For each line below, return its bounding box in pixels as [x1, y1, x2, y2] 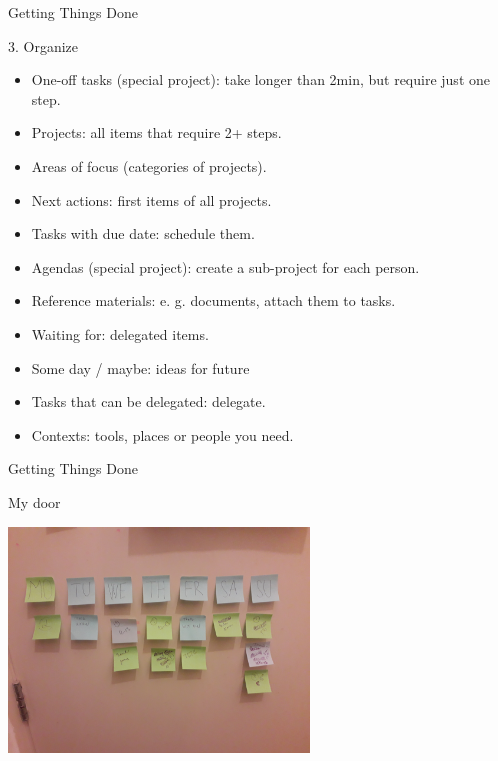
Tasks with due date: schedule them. [31, 223, 255, 244]
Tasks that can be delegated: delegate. [31, 391, 266, 412]
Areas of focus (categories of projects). [31, 155, 267, 176]
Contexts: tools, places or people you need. [31, 424, 294, 445]
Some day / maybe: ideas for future [31, 357, 250, 378]
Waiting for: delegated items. [31, 323, 209, 344]
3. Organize [8, 35, 79, 56]
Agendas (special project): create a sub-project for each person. [31, 256, 420, 277]
